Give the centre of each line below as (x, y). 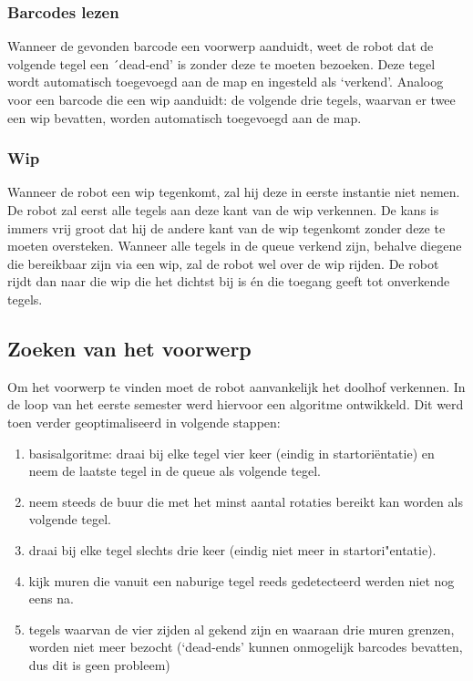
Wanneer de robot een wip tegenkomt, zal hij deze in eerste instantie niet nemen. (234, 192)
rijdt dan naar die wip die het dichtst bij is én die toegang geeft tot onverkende (229, 281)
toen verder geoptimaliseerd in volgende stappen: (144, 422)
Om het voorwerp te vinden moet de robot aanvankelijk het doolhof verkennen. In (236, 386)
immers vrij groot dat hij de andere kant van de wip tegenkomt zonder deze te (226, 227)
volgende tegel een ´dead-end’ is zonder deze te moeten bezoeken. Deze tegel (221, 63)
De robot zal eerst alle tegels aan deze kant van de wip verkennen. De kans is (223, 210)
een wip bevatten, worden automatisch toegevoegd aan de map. (185, 117)
